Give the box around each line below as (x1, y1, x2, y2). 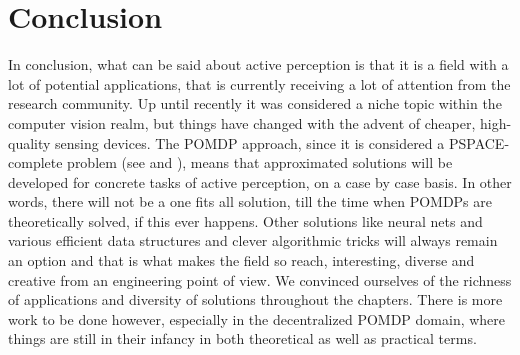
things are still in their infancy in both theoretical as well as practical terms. (8, 328, 477, 349)
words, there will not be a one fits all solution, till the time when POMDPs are (8, 191, 493, 212)
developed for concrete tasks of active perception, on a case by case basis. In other (8, 171, 512, 192)
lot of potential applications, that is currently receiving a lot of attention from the (8, 73, 511, 94)
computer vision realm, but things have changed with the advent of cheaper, (8, 112, 476, 133)
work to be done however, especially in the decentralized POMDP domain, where (8, 308, 506, 329)
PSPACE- (448, 132, 510, 153)
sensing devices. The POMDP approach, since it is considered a (55, 132, 445, 153)
